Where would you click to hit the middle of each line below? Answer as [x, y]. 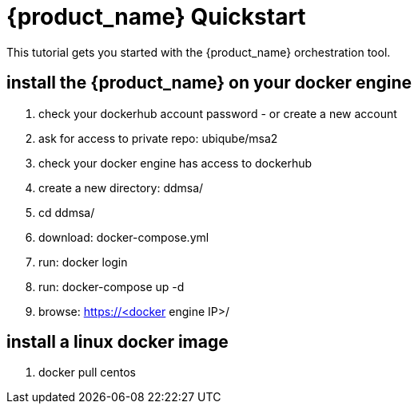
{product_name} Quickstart [156, 17]
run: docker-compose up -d [111, 286]
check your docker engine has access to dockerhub [175, 163]
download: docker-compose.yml [124, 237]
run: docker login [83, 262]
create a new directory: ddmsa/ [121, 187]
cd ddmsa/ [67, 212]
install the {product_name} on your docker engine [209, 83]
